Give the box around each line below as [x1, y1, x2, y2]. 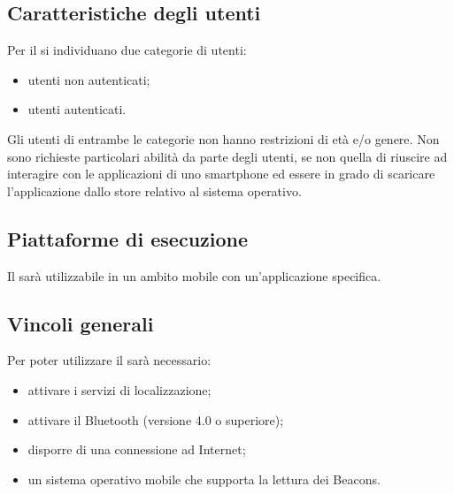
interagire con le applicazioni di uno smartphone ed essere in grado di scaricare [7, 164, 435, 183]
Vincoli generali [7, 309, 154, 337]
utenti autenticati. [27, 100, 127, 118]
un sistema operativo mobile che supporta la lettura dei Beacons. [27, 469, 381, 488]
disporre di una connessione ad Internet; [27, 440, 246, 459]
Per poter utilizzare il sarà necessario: [7, 351, 212, 369]
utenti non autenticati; [27, 70, 150, 88]
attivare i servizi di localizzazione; [27, 380, 212, 399]
